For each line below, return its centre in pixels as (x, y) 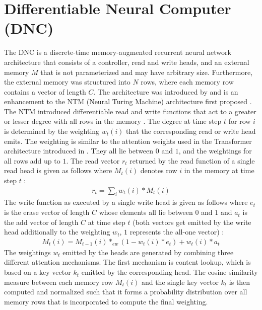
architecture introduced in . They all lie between (79, 151)
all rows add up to (32, 160)
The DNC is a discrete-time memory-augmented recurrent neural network (118, 52)
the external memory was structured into (67, 82)
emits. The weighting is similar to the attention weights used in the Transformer (128, 141)
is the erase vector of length (47, 212)
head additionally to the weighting (57, 232)
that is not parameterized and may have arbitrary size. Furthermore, (147, 72)
